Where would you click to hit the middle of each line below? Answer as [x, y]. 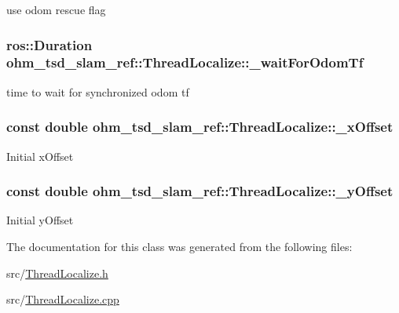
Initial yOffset [40, 220]
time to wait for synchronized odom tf [98, 91]
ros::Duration [49, 44]
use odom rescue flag [56, 9]
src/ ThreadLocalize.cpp [63, 299]
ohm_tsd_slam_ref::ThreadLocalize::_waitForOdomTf [185, 62]
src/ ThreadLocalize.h [57, 273]
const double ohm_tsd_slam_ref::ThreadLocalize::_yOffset [200, 191]
